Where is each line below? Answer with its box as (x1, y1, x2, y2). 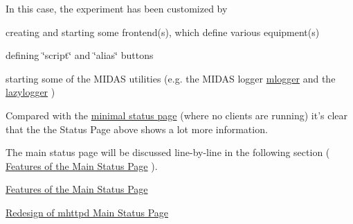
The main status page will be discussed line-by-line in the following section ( (6, 145, 330, 160)
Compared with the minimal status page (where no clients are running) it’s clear (6, 107, 348, 122)
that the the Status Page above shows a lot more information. (6, 121, 268, 136)
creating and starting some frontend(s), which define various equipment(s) (6, 24, 320, 39)
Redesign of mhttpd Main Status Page (6, 205, 169, 219)
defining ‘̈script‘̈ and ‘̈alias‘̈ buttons (6, 48, 154, 62)
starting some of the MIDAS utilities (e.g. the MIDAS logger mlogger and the (6, 71, 336, 85)
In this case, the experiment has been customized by (6, 1, 228, 15)
